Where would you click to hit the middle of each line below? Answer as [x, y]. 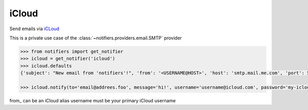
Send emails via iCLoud [34, 29]
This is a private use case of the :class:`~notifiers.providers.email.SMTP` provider [96, 38]
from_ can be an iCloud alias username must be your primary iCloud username [93, 100]
